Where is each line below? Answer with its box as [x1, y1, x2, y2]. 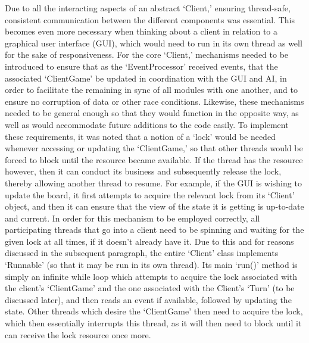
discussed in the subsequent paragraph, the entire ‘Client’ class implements [5, 247, 279, 259]
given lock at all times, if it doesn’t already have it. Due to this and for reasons [5, 235, 294, 247]
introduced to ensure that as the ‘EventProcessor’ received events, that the [5, 60, 278, 72]
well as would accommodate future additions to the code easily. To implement [5, 118, 289, 130]
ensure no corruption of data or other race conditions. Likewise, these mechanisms [5, 95, 304, 107]
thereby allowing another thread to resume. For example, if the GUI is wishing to [5, 176, 302, 189]
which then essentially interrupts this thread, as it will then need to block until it [5, 317, 302, 329]
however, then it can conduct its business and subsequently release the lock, [5, 165, 282, 177]
